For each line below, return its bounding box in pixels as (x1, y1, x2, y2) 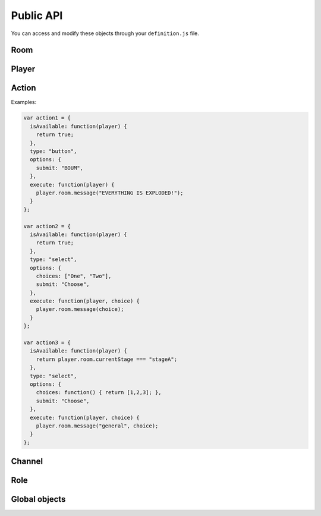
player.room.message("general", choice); (36, 422, 159, 429)
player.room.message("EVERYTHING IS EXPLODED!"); (36, 189, 184, 196)
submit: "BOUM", (36, 164, 83, 171)
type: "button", (30, 148, 77, 155)
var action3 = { (23, 339, 71, 346)
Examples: (11, 99, 37, 106)
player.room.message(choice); (36, 306, 124, 313)
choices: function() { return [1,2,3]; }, (36, 389, 162, 396)
